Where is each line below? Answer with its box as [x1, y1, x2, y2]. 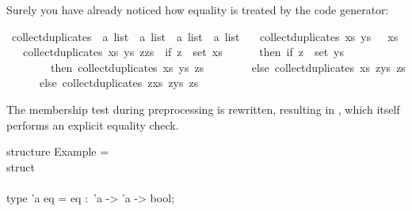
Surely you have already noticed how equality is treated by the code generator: [6, 2, 389, 17]
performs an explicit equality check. [6, 116, 179, 133]
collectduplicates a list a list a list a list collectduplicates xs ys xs [11, 28, 399, 44]
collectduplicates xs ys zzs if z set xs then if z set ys [22, 43, 345, 60]
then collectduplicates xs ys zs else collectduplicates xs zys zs [50, 58, 406, 75]
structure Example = [6, 143, 109, 160]
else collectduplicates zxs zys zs [39, 74, 199, 91]
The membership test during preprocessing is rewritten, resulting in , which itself [6, 100, 400, 117]
